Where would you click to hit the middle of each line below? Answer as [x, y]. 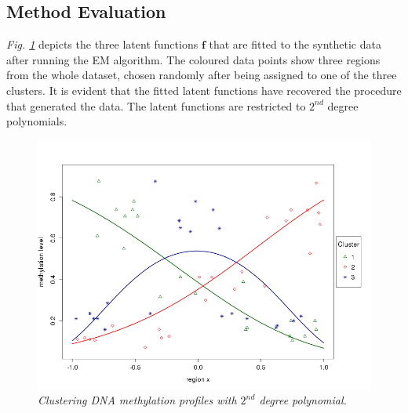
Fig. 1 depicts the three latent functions [102, 44]
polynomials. [37, 121]
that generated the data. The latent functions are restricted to [156, 105]
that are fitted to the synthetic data [295, 44]
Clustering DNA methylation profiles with [137, 400]
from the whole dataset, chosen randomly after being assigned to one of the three [202, 75]
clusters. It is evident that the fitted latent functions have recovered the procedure [204, 90]
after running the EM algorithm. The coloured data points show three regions [193, 59]
